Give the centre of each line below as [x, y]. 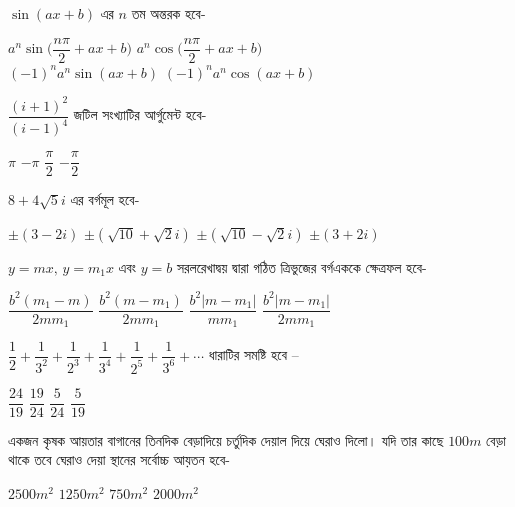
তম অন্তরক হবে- [168, 13]
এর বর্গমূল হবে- [105, 199]
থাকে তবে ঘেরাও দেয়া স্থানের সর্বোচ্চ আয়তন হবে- [119, 459]
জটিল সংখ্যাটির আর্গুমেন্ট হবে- [140, 114]
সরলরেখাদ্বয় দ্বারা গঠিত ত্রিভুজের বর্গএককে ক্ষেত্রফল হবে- [301, 266]
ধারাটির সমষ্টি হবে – [253, 354]
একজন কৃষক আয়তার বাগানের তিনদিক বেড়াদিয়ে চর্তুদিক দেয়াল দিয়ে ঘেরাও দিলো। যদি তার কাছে [226, 439]
